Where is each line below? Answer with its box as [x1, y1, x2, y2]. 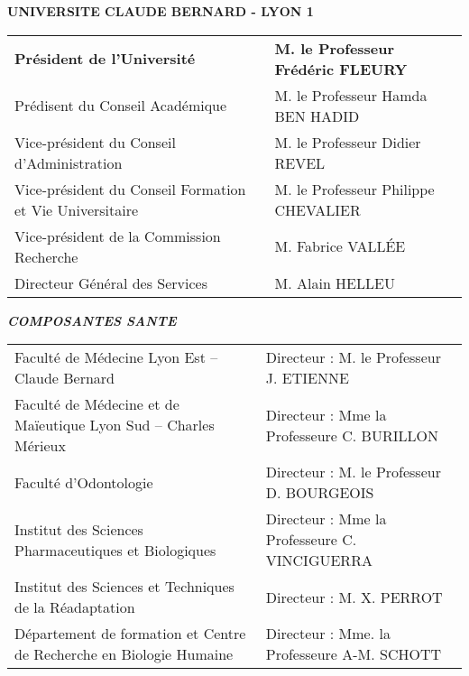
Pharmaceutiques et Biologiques [14, 539, 216, 560]
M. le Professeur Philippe [274, 178, 435, 199]
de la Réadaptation [14, 597, 135, 618]
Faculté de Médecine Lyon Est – [14, 347, 218, 368]
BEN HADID [274, 105, 360, 126]
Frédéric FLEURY [274, 58, 408, 79]
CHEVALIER [274, 199, 361, 220]
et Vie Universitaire [14, 199, 139, 220]
